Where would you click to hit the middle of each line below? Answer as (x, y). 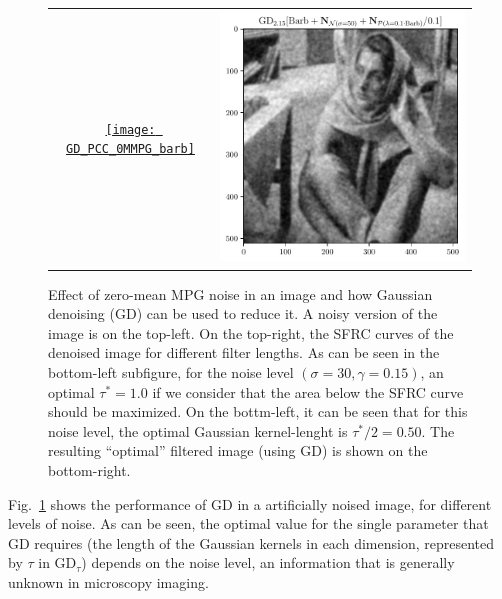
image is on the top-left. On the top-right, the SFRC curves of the (251, 332)
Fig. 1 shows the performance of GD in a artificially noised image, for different (250, 503)
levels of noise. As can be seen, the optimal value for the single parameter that (248, 523)
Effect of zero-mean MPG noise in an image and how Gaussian (240, 293)
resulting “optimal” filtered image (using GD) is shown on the (238, 450)
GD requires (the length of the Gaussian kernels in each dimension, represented (251, 542)
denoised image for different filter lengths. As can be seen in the (244, 352)
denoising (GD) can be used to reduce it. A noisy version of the (243, 313)
